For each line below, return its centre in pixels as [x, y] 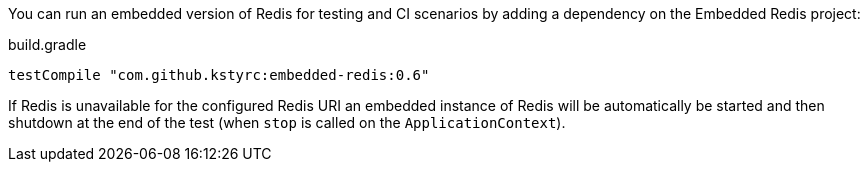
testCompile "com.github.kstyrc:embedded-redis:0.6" [219, 75]
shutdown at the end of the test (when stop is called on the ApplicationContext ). [287, 122]
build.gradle [47, 44]
